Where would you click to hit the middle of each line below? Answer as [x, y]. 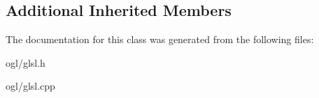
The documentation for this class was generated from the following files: [160, 39]
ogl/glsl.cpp [30, 86]
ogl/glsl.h [26, 62]
